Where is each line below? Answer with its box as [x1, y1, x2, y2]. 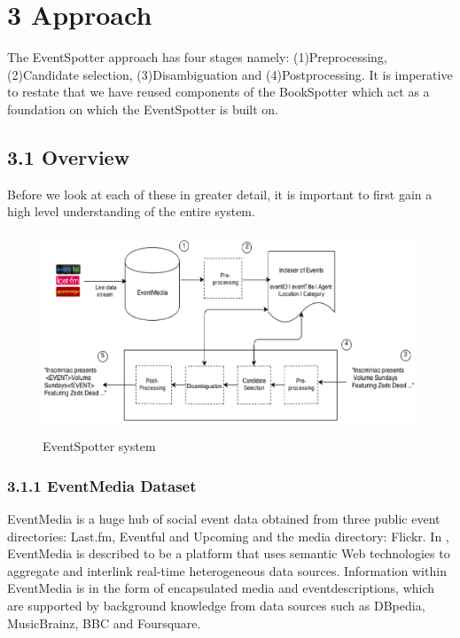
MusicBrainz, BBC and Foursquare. [7, 613, 201, 632]
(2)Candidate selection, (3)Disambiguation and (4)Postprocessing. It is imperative [7, 65, 453, 83]
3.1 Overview [7, 143, 130, 170]
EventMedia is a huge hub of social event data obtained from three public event [7, 510, 441, 528]
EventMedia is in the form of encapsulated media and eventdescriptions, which [7, 579, 435, 597]
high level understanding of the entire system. [7, 202, 255, 221]
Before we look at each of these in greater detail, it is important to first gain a [7, 184, 433, 203]
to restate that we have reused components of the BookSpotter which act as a [7, 82, 430, 101]
